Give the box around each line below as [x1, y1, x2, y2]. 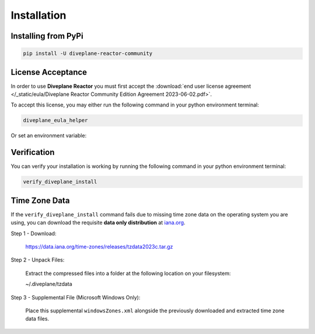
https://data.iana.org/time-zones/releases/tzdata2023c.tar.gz [25, 243, 173, 250]
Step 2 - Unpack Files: [10, 256, 65, 263]
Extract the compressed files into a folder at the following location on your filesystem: [25, 270, 231, 277]
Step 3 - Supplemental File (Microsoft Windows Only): [10, 294, 141, 301]
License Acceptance [10, 67, 87, 77]
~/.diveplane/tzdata [25, 281, 72, 288]
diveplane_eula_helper [23, 117, 88, 124]
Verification [10, 147, 55, 157]
